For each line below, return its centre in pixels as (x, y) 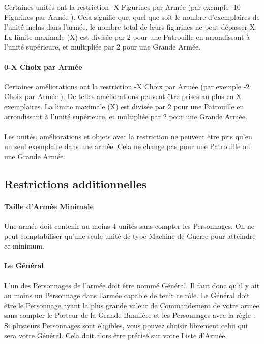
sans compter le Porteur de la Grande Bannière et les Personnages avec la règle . (130, 315)
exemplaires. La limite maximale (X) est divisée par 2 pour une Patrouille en (124, 106)
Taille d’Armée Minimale (49, 206)
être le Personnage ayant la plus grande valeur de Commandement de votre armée (132, 305)
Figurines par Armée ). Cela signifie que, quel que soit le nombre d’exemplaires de (132, 17)
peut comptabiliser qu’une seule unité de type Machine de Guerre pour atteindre (130, 236)
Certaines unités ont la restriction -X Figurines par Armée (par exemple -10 (122, 7)
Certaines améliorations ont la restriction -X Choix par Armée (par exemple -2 (127, 86)
